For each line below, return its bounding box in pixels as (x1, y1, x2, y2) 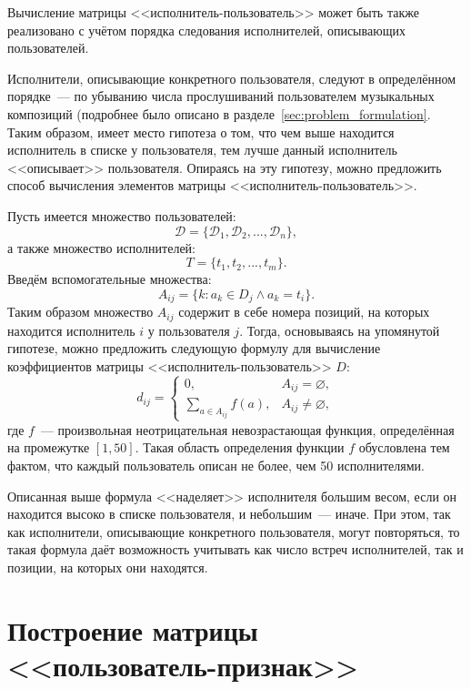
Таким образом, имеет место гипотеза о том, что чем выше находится (7, 122, 395, 141)
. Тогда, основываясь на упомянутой (239, 320, 440, 339)
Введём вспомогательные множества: (7, 269, 212, 289)
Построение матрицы (7, 611, 258, 648)
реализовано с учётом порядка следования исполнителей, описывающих (7, 20, 406, 39)
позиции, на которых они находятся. (7, 558, 208, 577)
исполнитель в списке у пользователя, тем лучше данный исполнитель (7, 140, 397, 159)
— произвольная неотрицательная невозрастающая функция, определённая (40, 420, 455, 439)
